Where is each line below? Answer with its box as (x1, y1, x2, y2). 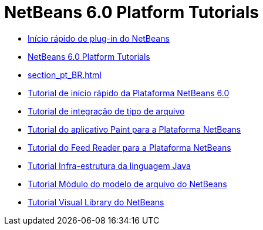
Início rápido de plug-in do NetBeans (28, 33, 170, 43)
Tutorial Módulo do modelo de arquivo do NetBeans (28, 178, 227, 189)
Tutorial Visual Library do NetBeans (28, 197, 164, 207)
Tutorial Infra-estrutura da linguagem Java (28, 160, 191, 171)
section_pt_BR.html (28, 69, 102, 80)
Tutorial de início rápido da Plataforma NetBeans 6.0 (28, 87, 230, 98)
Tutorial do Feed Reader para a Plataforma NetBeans (28, 142, 231, 153)
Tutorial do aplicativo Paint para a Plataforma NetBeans (28, 124, 241, 134)
